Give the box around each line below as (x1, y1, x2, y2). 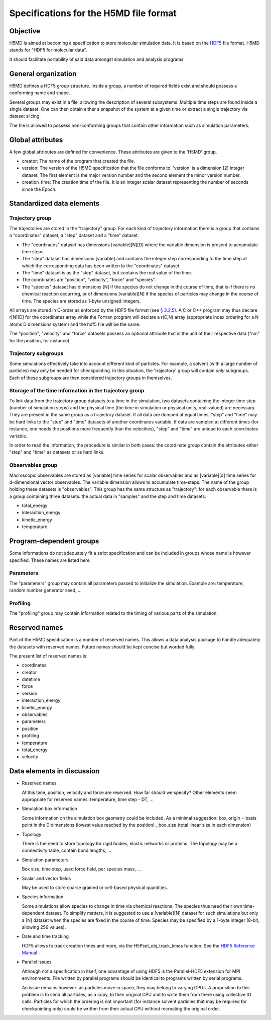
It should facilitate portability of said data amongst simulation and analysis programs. (9, 56, 185, 62)
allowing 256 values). (22, 924, 66, 930)
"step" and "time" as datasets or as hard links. (9, 449, 105, 455)
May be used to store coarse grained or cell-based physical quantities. (22, 884, 168, 891)
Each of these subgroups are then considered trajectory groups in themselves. (9, 375, 172, 381)
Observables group (9, 462, 58, 469)
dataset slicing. (9, 113, 41, 119)
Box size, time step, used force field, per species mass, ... (22, 866, 142, 872)
